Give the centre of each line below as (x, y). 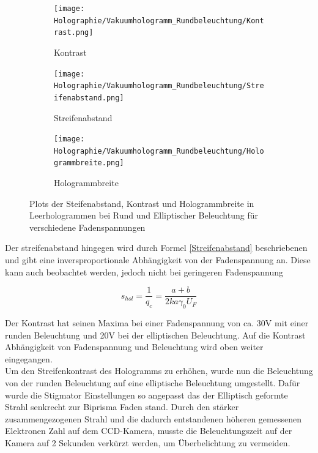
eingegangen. (29, 358)
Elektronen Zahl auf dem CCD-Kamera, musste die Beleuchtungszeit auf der (149, 431)
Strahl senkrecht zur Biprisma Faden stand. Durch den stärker (122, 407)
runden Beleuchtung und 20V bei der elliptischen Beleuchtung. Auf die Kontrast (155, 335)
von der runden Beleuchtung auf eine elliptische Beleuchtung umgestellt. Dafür (153, 383)
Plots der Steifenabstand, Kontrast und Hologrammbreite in (142, 203)
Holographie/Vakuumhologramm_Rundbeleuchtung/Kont (159, 21)
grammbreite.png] (89, 163)
